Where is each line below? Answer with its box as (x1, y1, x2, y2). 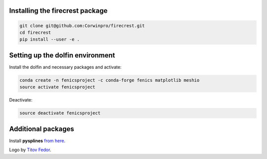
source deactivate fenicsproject (19, 110, 101, 116)
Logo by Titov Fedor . (9, 147, 51, 153)
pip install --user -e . (19, 37, 80, 42)
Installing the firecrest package (9, 6, 108, 15)
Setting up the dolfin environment (9, 51, 116, 59)
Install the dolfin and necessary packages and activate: (9, 64, 122, 70)
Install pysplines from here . (9, 138, 66, 144)
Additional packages (9, 124, 74, 133)
